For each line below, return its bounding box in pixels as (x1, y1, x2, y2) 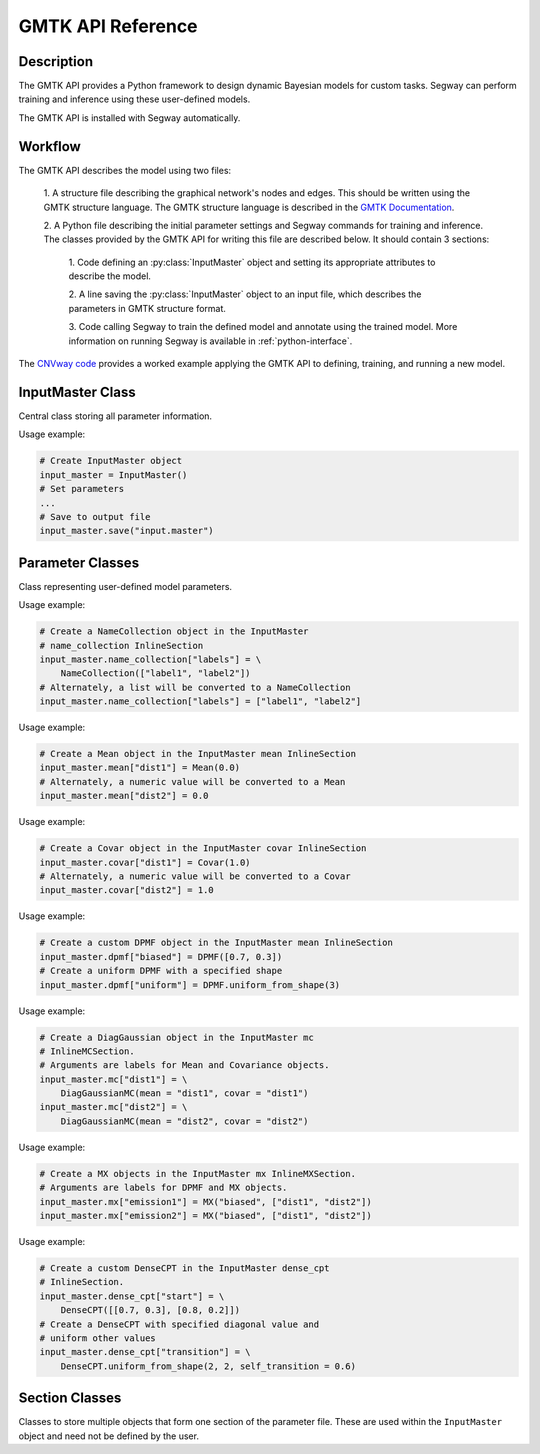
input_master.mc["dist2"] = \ (39, 1101, 188, 1113)
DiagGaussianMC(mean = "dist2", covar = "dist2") (60, 1115, 309, 1127)
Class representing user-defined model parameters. (18, 580, 233, 592)
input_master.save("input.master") (39, 525, 214, 537)
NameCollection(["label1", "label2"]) (60, 668, 251, 679)
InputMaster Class (18, 383, 137, 400)
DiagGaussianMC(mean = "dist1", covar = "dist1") (60, 1088, 309, 1099)
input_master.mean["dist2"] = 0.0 (39, 790, 209, 802)
